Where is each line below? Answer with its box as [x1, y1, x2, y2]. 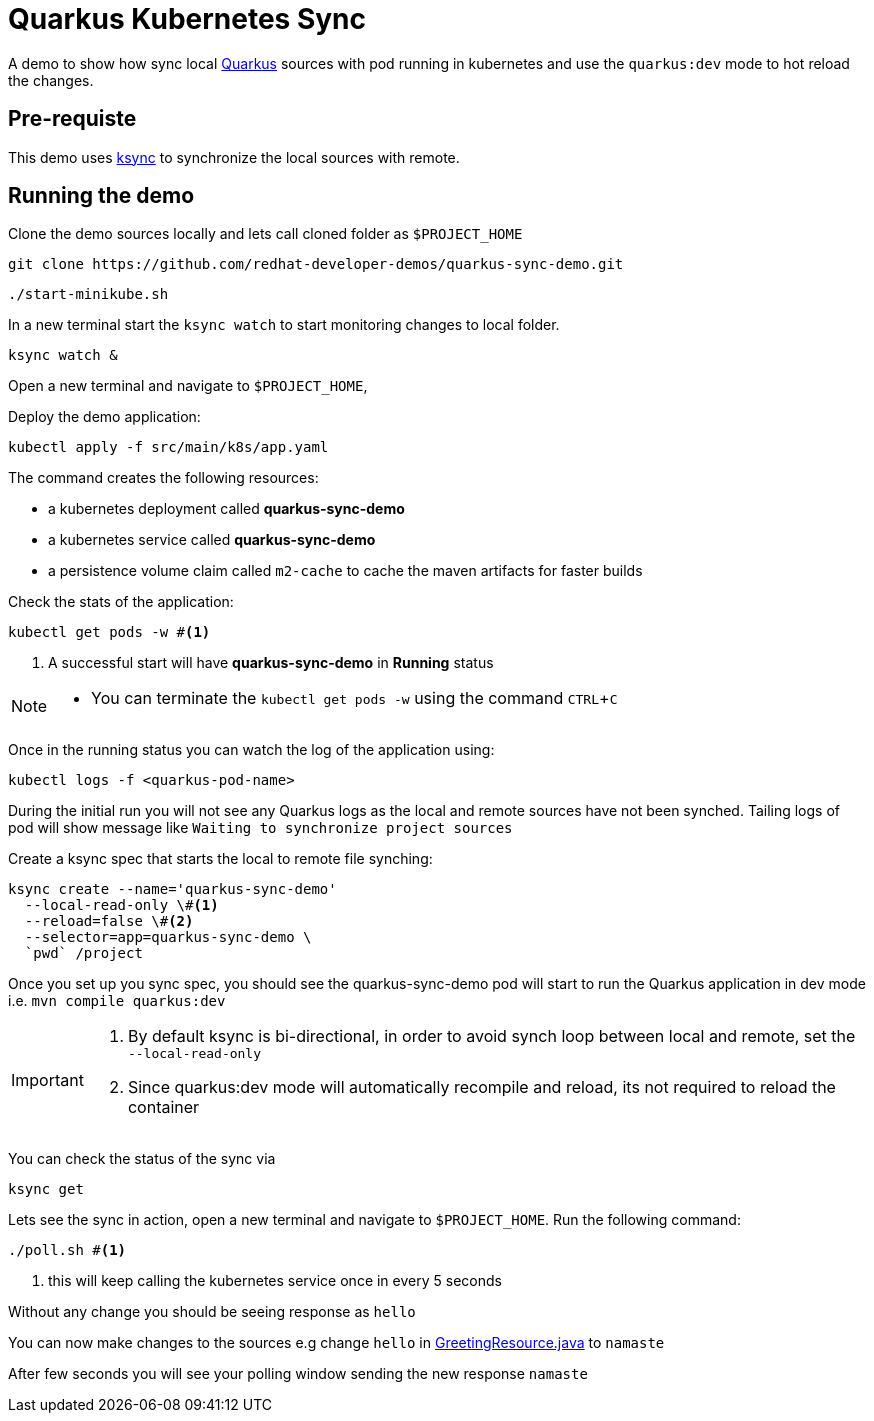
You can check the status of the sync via [8, 1150, 276, 1168]
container [127, 1097, 200, 1118]
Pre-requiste [8, 106, 137, 132]
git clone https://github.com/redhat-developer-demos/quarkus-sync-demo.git [8, 256, 624, 273]
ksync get [8, 1181, 84, 1198]
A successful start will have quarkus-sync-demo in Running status [48, 654, 494, 672]
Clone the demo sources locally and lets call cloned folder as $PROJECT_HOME [8, 225, 523, 243]
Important [11, 1069, 84, 1090]
